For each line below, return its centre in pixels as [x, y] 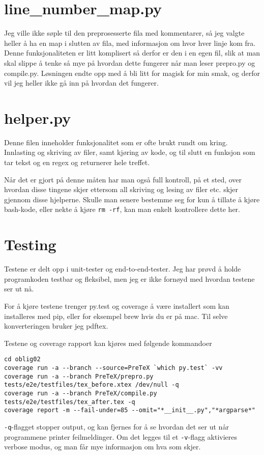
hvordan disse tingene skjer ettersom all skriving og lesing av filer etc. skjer [121, 189]
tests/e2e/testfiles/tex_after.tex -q [70, 402]
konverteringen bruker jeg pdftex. [56, 326]
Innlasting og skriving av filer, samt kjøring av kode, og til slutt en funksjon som [130, 152]
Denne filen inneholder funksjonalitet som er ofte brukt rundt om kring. [116, 142]
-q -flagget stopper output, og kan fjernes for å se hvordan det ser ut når [116, 426]
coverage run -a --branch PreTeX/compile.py [81, 393]
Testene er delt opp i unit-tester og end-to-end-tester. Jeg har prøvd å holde [123, 269]
